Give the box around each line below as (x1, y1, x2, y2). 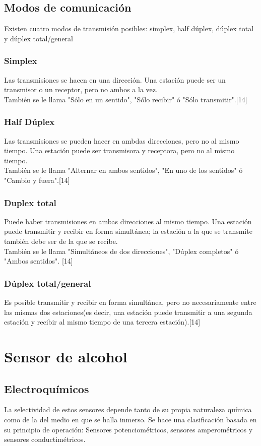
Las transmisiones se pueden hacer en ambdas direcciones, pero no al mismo (4, 135, 239, 146)
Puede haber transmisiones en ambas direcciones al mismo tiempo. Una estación (4, 216, 252, 226)
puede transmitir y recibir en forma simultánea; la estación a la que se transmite (4, 226, 252, 236)
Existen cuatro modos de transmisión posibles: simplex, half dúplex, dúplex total (4, 23, 254, 34)
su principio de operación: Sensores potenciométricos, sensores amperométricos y (4, 424, 253, 434)
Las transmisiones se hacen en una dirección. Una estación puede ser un (4, 74, 226, 85)
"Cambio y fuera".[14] (4, 174, 70, 185)
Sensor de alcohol (4, 346, 127, 366)
